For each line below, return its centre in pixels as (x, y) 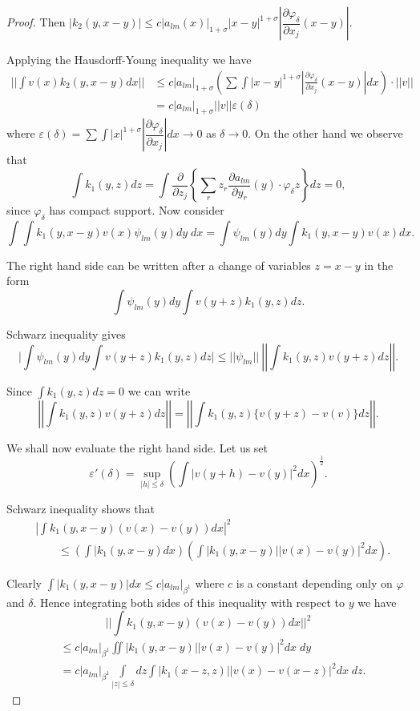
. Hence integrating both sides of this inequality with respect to (189, 602)
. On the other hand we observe (325, 133)
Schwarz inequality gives (66, 334)
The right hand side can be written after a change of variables (159, 265)
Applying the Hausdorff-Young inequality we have (129, 59)
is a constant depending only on (314, 582)
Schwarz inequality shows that (81, 508)
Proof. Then (36, 22)
